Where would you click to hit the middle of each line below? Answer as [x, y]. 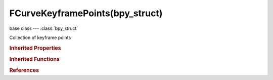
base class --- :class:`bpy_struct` [44, 28]
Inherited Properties [35, 48]
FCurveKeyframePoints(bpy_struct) [86, 13]
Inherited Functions [35, 59]
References [24, 70]
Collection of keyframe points [40, 37]
